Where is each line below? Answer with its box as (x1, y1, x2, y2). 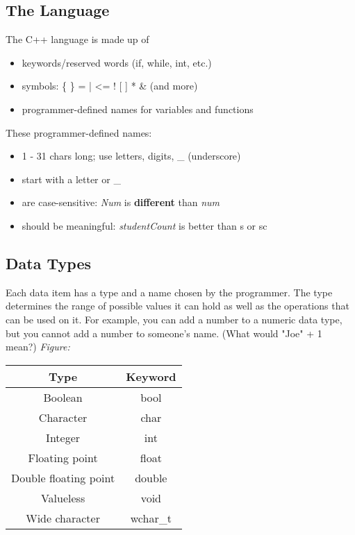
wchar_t (130, 509, 172, 526)
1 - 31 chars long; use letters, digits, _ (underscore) (22, 148, 241, 163)
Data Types (6, 252, 91, 273)
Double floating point (11, 469, 115, 486)
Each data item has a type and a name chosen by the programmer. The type (6, 285, 333, 299)
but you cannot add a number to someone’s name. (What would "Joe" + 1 (6, 325, 322, 340)
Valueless (40, 489, 85, 506)
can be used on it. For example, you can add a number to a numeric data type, (6, 312, 342, 326)
